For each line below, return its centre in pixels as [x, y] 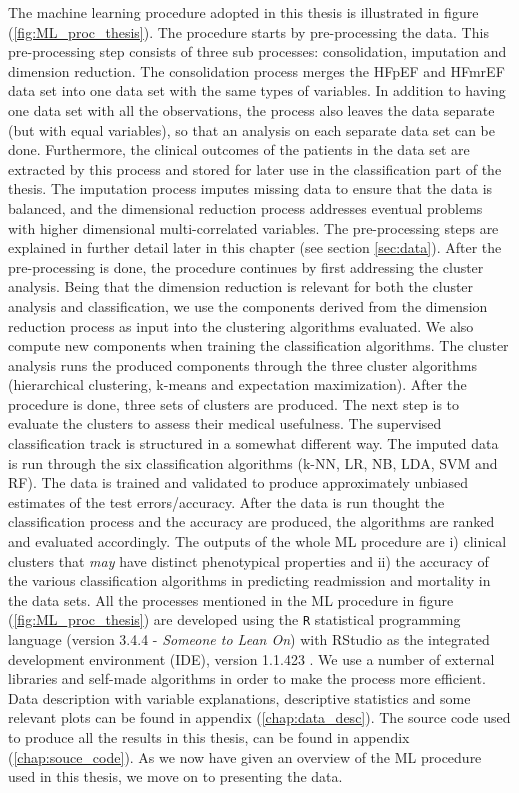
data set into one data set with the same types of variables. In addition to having [257, 90]
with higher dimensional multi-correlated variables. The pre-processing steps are [253, 227]
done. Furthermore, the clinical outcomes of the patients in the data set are [239, 149]
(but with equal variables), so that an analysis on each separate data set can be [252, 129]
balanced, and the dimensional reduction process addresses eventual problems [245, 207]
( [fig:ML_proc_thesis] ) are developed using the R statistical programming [234, 619]
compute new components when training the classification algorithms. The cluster [258, 345]
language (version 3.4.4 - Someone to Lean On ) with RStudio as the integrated [249, 639]
